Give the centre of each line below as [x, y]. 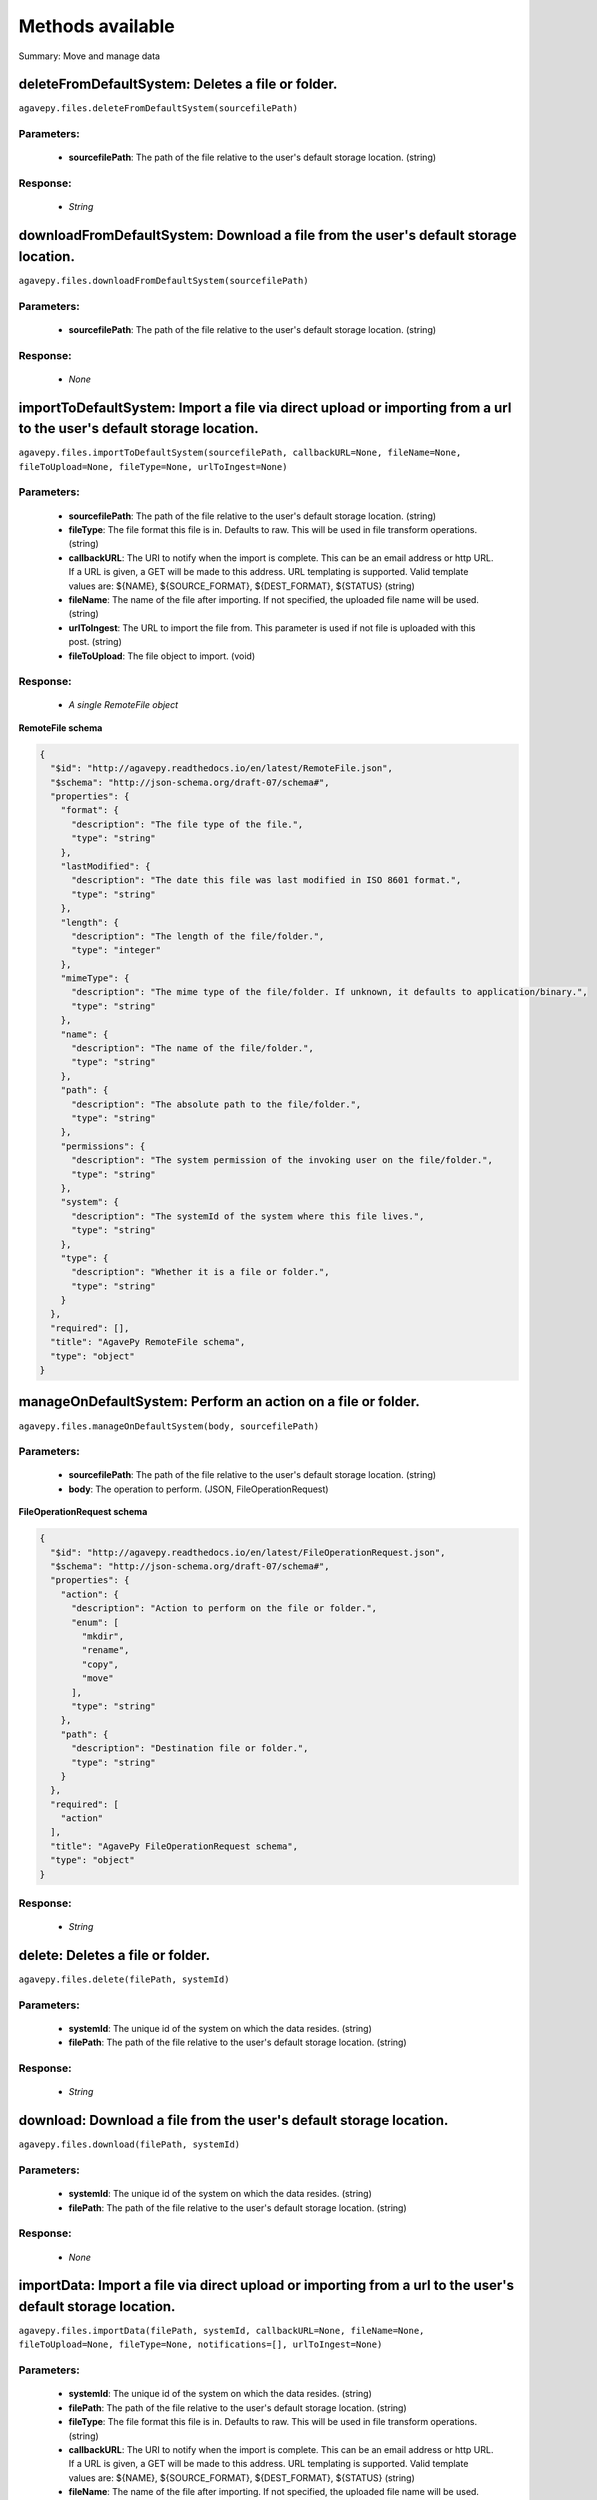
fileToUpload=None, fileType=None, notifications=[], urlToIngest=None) [200, 2344]
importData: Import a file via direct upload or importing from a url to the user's [266, 2285]
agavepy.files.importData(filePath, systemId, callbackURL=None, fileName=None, [221, 2331]
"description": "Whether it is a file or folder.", [200, 1272]
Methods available [96, 26]
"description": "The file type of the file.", [187, 824]
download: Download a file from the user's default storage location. [233, 2120]
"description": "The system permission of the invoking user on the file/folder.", [282, 1160]
